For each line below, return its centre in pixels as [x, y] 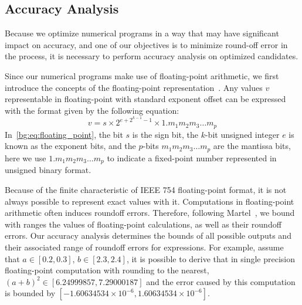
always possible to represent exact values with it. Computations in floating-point [150, 201]
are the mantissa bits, [252, 146]
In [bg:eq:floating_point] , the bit [64, 134]
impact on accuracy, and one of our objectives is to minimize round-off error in [146, 44]
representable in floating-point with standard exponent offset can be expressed [145, 99]
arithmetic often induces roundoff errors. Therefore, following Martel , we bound [150, 213]
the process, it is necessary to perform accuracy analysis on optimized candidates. [152, 56]
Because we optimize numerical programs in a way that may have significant [142, 33]
